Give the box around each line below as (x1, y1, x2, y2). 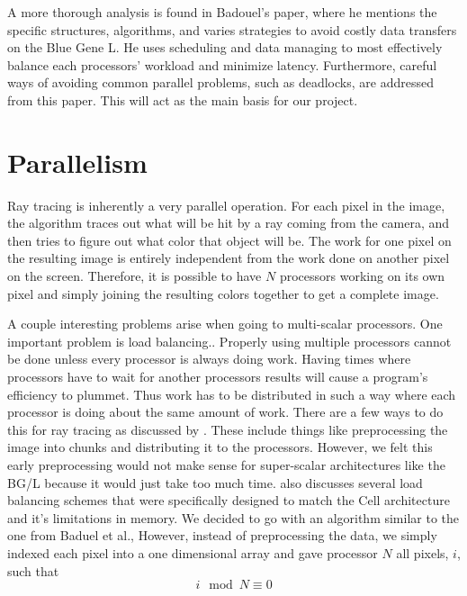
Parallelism (7, 143, 148, 180)
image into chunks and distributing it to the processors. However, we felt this (7, 438, 433, 456)
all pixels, (396, 543, 449, 562)
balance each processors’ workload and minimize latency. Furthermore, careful (7, 55, 437, 74)
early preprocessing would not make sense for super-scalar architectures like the (7, 456, 445, 474)
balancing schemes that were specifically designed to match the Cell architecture (7, 491, 450, 510)
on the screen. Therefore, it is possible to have (7, 266, 262, 285)
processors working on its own (279, 266, 445, 285)
